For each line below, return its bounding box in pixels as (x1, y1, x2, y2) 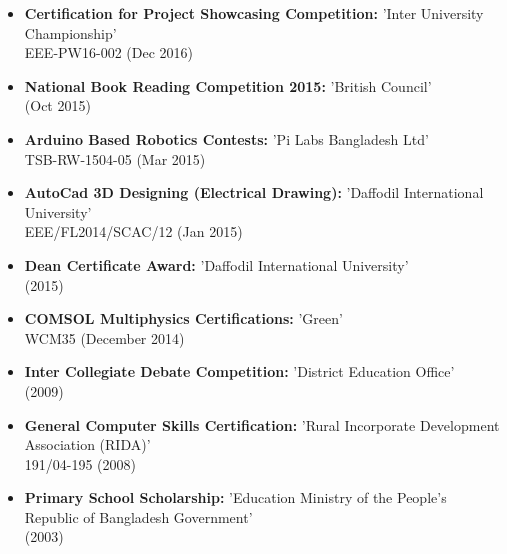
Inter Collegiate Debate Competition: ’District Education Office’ (24, 361, 455, 382)
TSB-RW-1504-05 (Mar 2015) (24, 148, 206, 169)
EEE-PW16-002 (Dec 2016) (24, 42, 193, 63)
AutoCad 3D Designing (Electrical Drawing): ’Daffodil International (24, 182, 484, 203)
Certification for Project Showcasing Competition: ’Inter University (24, 3, 484, 23)
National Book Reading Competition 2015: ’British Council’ (24, 75, 432, 96)
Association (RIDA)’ (24, 434, 151, 455)
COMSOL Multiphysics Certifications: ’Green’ (24, 308, 343, 329)
